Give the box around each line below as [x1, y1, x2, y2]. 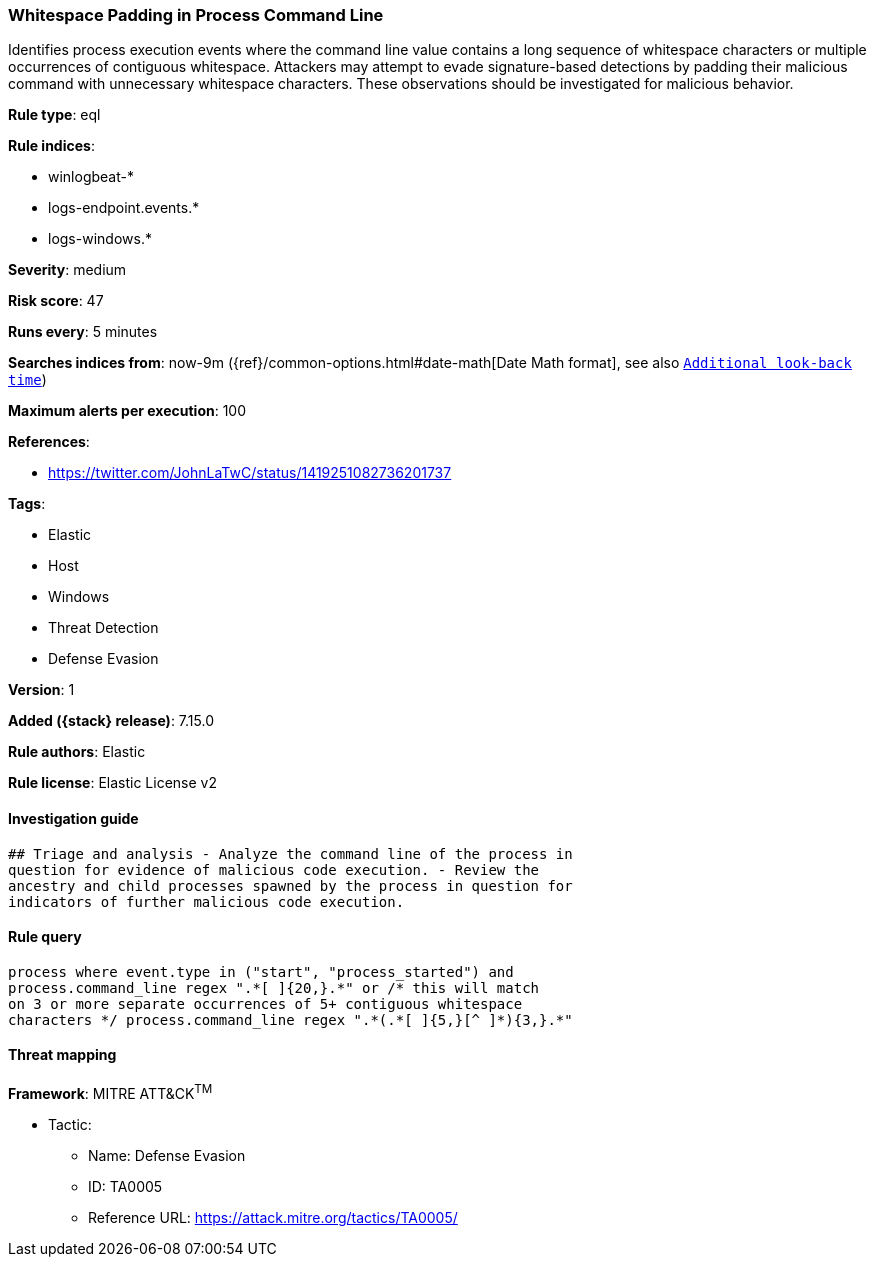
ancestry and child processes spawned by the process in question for [8, 877, 573, 894]
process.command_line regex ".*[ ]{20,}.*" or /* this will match [8, 979, 540, 996]
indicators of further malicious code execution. [8, 893, 405, 910]
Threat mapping [8, 1046, 117, 1064]
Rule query [8, 928, 82, 946]
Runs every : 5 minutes [8, 323, 158, 341]
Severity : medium [8, 261, 127, 279]
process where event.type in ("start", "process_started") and [8, 963, 514, 980]
